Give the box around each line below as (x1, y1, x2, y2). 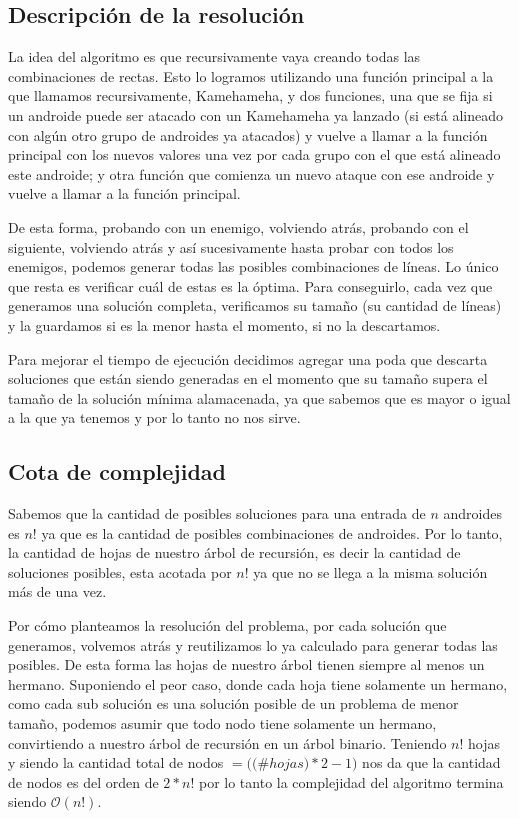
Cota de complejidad (8, 456, 226, 487)
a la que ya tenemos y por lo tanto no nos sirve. (8, 407, 301, 428)
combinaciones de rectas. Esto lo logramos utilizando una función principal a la (8, 65, 494, 86)
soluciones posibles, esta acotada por (8, 561, 232, 582)
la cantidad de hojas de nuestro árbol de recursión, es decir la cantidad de (8, 542, 461, 563)
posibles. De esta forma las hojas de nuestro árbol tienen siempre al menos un (8, 654, 485, 675)
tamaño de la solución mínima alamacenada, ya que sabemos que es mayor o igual (8, 387, 511, 408)
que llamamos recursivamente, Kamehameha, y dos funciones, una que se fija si (8, 85, 493, 106)
